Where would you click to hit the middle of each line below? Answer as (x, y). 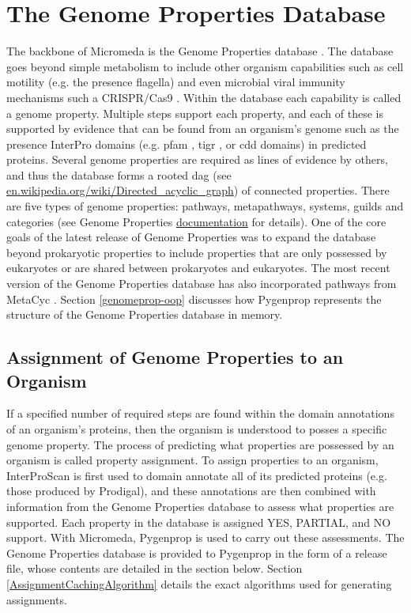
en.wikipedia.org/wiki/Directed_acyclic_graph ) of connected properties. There (198, 190)
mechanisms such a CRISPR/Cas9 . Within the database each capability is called (204, 97)
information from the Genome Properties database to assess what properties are (200, 506)
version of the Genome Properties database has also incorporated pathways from (202, 284)
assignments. (37, 599)
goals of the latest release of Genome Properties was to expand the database (191, 237)
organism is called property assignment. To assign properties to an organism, (192, 460)
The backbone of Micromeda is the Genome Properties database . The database (200, 51)
